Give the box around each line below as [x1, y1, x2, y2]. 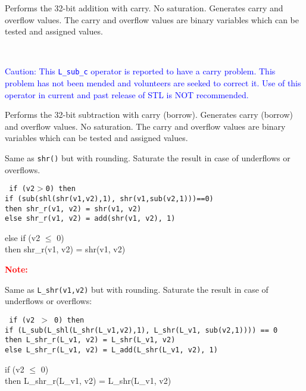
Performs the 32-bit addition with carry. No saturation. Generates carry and [5, 2, 283, 14]
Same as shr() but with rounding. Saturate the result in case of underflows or [5, 152, 291, 164]
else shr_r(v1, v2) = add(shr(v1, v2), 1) [5, 214, 176, 223]
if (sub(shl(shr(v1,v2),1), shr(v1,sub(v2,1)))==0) [5, 194, 214, 203]
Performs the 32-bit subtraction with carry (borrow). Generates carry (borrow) [5, 108, 293, 121]
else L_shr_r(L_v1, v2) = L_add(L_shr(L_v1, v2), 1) [5, 345, 218, 354]
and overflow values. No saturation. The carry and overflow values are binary [5, 120, 286, 132]
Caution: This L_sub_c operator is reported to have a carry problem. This [5, 65, 276, 77]
